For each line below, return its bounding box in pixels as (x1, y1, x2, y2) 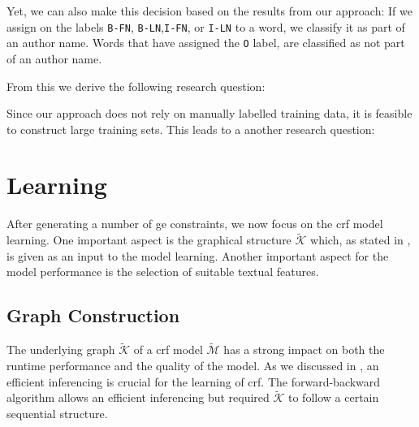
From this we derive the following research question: (6, 77, 266, 94)
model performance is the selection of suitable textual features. (6, 263, 319, 280)
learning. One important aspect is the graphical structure (6, 231, 292, 248)
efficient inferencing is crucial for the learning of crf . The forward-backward (6, 373, 381, 390)
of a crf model (133, 341, 203, 358)
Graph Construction (6, 303, 180, 328)
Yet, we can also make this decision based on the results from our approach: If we (6, 2, 413, 19)
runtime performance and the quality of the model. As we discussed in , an (6, 357, 379, 374)
